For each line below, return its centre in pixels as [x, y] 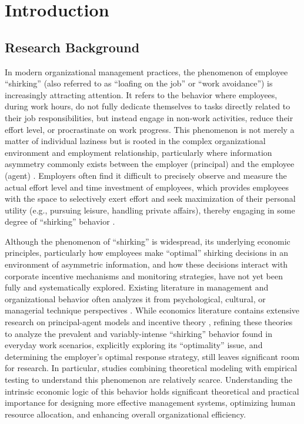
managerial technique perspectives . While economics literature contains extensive [152, 310]
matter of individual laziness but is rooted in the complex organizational [135, 141]
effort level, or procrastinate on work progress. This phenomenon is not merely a [150, 129]
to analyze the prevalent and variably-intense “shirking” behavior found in [138, 333]
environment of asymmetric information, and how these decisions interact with [146, 264]
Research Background [72, 47]
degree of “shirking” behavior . [60, 221]
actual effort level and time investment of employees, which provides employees [147, 187]
